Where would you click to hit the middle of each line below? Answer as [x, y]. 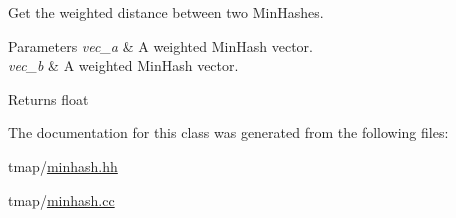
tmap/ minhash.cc [61, 199]
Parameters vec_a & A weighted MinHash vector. [160, 45]
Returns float [48, 98]
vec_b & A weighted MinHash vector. [123, 65]
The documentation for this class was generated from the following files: [228, 132]
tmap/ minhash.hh [63, 165]
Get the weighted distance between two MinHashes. [166, 12]
